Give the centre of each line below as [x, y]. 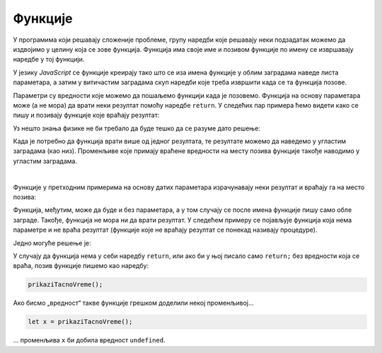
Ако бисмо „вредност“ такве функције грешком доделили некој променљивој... [133, 303]
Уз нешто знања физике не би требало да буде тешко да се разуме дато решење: [137, 128]
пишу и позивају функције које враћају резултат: [86, 115]
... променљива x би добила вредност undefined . [89, 340]
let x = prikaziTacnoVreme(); [80, 322]
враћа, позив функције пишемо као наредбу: [81, 266]
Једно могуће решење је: [52, 243]
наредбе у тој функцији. [49, 60]
